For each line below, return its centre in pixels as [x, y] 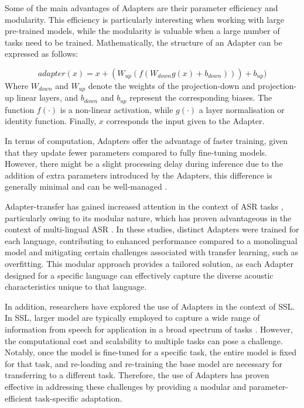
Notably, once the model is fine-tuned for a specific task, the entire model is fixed [151, 352]
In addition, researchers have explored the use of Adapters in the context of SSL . [150, 306]
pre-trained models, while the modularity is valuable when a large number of [142, 31]
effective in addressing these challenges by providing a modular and [126, 386]
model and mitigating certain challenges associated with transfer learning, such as [152, 252]
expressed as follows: [42, 54]
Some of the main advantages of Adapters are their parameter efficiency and [141, 8]
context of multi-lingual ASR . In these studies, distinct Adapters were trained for [152, 229]
